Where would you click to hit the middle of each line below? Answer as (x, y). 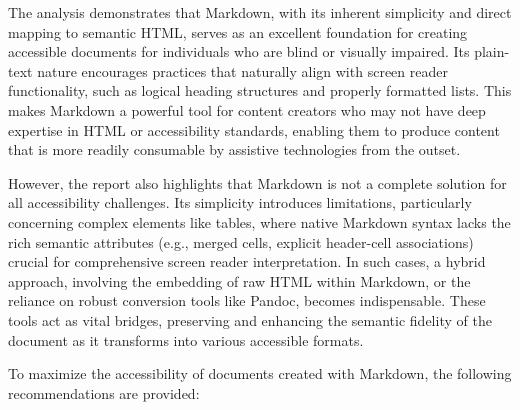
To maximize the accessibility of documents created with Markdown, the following (260, 373)
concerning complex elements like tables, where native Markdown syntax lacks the (259, 221)
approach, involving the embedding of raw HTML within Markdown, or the (239, 280)
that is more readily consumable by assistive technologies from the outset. (234, 149)
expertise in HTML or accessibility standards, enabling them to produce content (254, 129)
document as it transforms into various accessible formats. (186, 339)
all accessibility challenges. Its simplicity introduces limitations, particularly (240, 202)
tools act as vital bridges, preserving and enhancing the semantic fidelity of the (250, 319)
